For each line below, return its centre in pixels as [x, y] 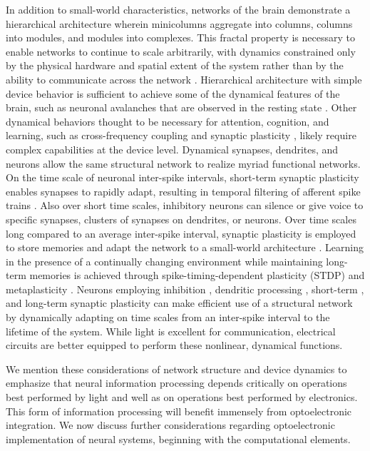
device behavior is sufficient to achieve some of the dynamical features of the [173, 93]
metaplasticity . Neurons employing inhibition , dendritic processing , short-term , [185, 289]
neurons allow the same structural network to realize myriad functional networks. [183, 163]
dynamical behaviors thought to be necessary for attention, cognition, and [168, 121]
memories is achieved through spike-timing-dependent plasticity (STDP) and [197, 275]
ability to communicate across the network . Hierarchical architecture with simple [184, 79]
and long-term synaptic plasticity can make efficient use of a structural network [179, 303]
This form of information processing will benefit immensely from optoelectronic [179, 411]
